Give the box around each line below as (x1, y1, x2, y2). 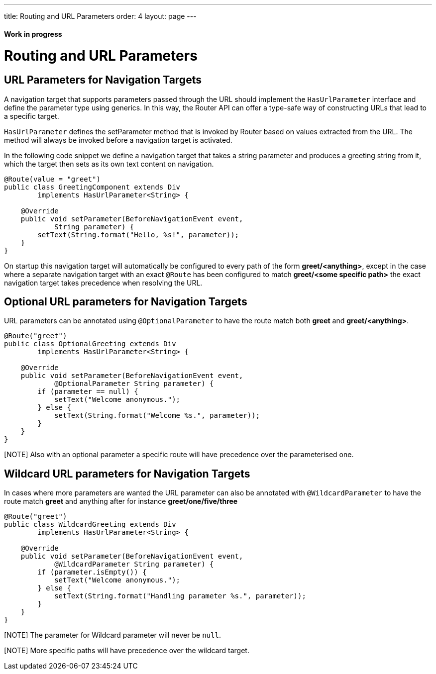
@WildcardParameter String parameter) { (54, 560, 214, 569)
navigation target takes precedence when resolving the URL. (4, 278, 203, 287)
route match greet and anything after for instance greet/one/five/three (4, 497, 238, 506)
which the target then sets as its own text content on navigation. (4, 159, 214, 168)
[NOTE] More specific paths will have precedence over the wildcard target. (4, 646, 249, 655)
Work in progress (4, 29, 62, 38)
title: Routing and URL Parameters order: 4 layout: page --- (4, 12, 197, 20)
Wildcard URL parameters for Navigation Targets (4, 467, 250, 480)
